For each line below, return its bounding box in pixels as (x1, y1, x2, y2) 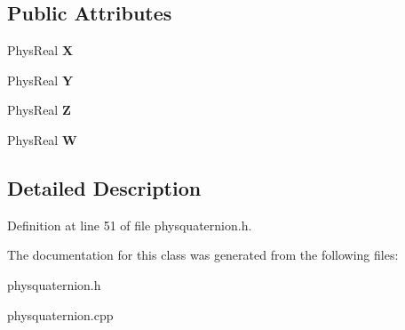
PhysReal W (7, 130, 77, 149)
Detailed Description (7, 173, 202, 201)
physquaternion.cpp (7, 305, 114, 324)
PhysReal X (7, 41, 74, 60)
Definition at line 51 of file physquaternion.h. (7, 215, 252, 234)
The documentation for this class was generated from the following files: (7, 245, 399, 264)
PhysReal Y (7, 70, 74, 89)
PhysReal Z (7, 101, 71, 119)
